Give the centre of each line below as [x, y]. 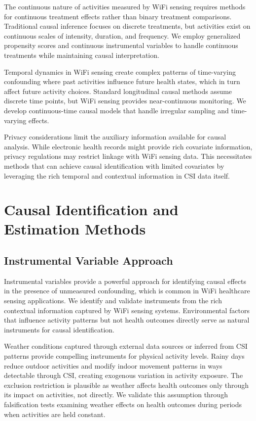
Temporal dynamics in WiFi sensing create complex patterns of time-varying [120, 71]
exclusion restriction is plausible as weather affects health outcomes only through [127, 385]
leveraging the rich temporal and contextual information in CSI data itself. [117, 175]
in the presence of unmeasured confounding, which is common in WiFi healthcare [127, 291]
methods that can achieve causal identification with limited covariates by [114, 165]
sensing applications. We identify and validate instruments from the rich [113, 301]
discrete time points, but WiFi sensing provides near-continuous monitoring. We [125, 101]
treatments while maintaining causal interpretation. [82, 55]
